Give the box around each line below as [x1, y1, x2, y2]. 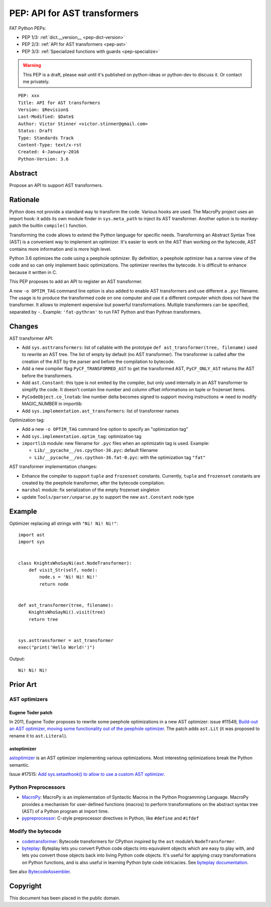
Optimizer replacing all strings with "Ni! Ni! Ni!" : [9, 520, 118, 526]
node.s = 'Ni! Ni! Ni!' [39, 574, 98, 580]
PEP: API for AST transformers [9, 8, 139, 19]
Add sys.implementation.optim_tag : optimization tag [22, 433, 142, 439]
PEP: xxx [18, 93, 40, 99]
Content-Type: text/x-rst [18, 142, 82, 148]
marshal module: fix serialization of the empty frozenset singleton [22, 487, 160, 493]
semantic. [9, 762, 30, 768]
